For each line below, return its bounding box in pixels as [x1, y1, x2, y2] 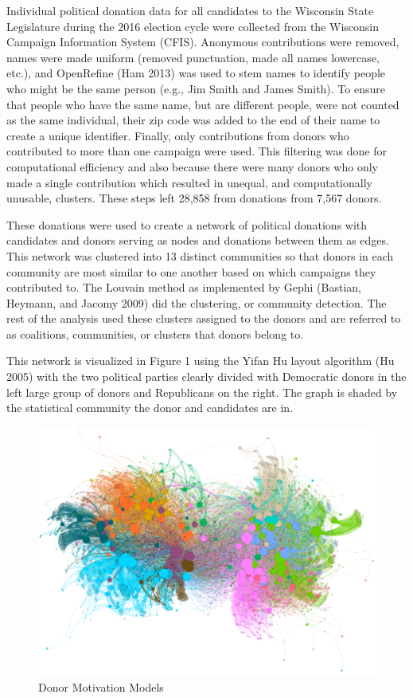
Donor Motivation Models [38, 679, 164, 696]
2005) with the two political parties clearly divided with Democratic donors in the [6, 368, 407, 385]
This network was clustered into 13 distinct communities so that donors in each [6, 247, 394, 264]
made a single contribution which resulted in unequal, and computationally [6, 174, 372, 190]
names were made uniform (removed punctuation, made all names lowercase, [6, 49, 380, 65]
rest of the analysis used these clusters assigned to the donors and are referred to [6, 310, 401, 327]
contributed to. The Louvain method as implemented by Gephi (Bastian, [6, 279, 361, 296]
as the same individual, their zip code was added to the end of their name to [6, 112, 380, 128]
